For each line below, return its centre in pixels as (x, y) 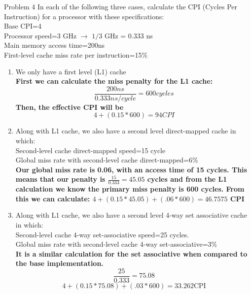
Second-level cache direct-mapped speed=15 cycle (90, 150)
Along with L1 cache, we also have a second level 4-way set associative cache (131, 215)
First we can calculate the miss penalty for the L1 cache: (114, 81)
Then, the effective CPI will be (70, 107)
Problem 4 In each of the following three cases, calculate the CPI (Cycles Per (121, 6)
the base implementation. (59, 263)
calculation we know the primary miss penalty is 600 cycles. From (130, 189)
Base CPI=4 (23, 26)
